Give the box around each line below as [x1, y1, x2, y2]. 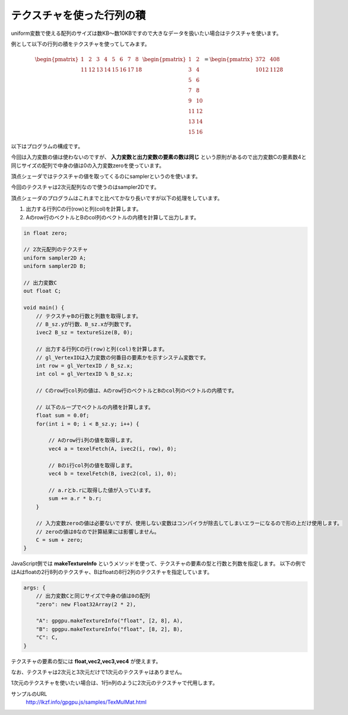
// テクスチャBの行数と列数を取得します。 [36, 312, 142, 320]
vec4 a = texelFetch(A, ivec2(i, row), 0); [48, 445, 177, 452]
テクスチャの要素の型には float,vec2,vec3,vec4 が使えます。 [11, 657, 161, 665]
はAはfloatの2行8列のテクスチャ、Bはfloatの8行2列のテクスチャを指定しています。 [11, 568, 213, 575]
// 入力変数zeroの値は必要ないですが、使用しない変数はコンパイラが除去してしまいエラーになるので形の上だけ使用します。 [36, 520, 343, 527]
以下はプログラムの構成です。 [11, 142, 84, 149]
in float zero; [23, 229, 68, 237]
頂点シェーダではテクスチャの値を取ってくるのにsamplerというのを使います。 [11, 173, 201, 180]
